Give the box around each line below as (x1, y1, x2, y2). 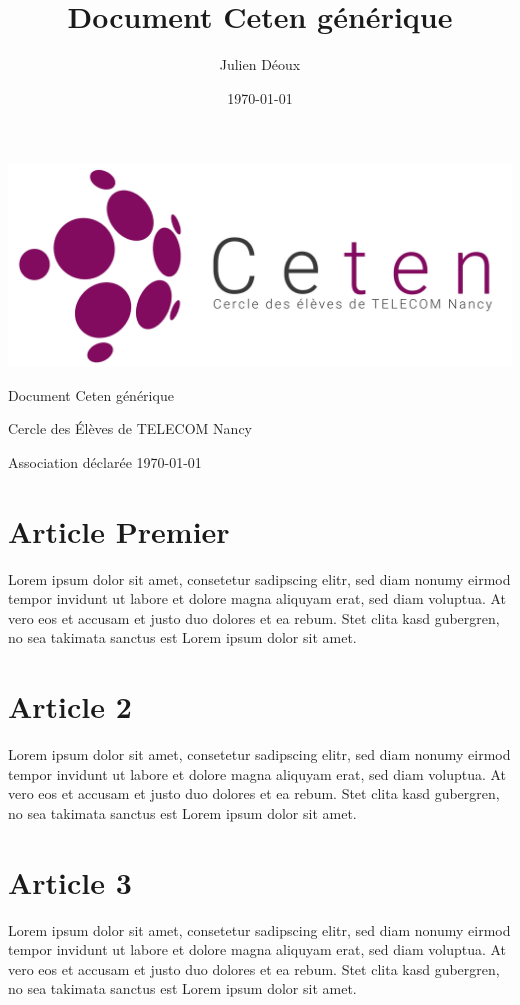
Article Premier (8, 510, 230, 551)
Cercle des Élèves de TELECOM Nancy (8, 418, 252, 439)
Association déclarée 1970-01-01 (8, 451, 202, 472)
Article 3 (8, 861, 132, 902)
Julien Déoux (219, 54, 301, 75)
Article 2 (8, 686, 132, 727)
